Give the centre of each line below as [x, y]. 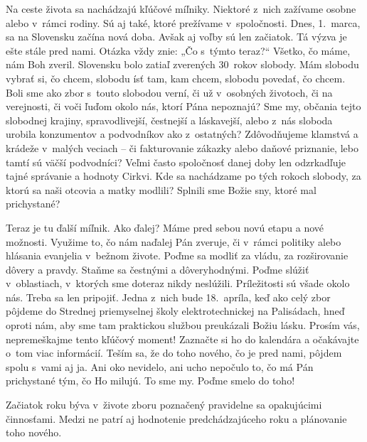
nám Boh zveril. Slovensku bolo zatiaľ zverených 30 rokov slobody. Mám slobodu [182, 64]
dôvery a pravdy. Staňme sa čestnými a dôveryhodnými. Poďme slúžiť [158, 269]
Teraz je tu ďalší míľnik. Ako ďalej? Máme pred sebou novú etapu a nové [165, 227]
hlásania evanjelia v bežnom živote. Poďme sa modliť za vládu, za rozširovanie [177, 255]
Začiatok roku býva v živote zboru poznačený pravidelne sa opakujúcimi [164, 405]
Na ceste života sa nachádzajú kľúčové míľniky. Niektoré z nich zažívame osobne [181, 9]
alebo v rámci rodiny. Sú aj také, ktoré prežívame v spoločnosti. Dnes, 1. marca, [183, 22]
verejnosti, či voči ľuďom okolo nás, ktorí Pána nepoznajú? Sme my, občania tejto [183, 106]
